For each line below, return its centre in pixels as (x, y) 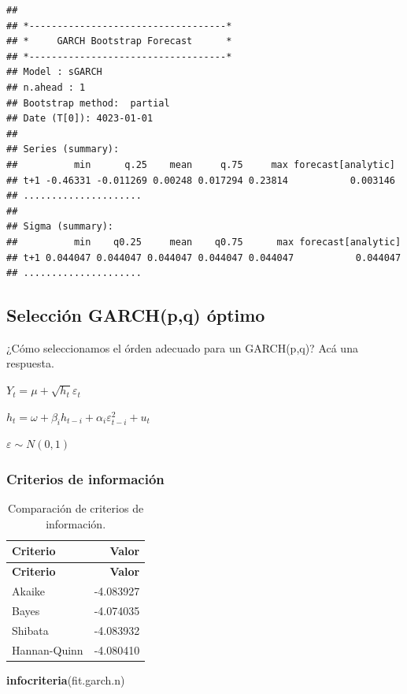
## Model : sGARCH (54, 72)
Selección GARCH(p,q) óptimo (136, 315)
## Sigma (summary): (60, 227)
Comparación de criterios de (76, 508)
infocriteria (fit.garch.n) (66, 679)
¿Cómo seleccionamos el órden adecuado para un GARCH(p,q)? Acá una (182, 347)
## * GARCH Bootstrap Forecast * (119, 41)
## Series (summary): (63, 149)
